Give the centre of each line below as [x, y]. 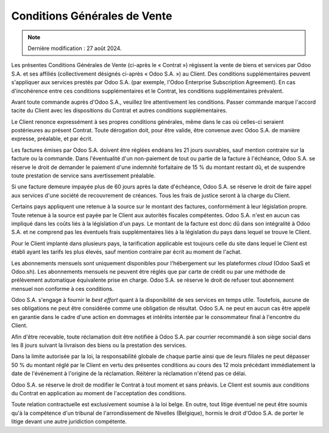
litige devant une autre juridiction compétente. [69, 421]
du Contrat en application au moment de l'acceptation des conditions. [99, 393]
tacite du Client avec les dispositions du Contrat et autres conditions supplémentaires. [119, 110]
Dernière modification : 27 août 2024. [75, 48]
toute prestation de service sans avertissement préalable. [83, 176]
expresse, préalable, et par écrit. [52, 139]
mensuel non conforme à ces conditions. [62, 288]
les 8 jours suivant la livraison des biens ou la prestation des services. [99, 345]
